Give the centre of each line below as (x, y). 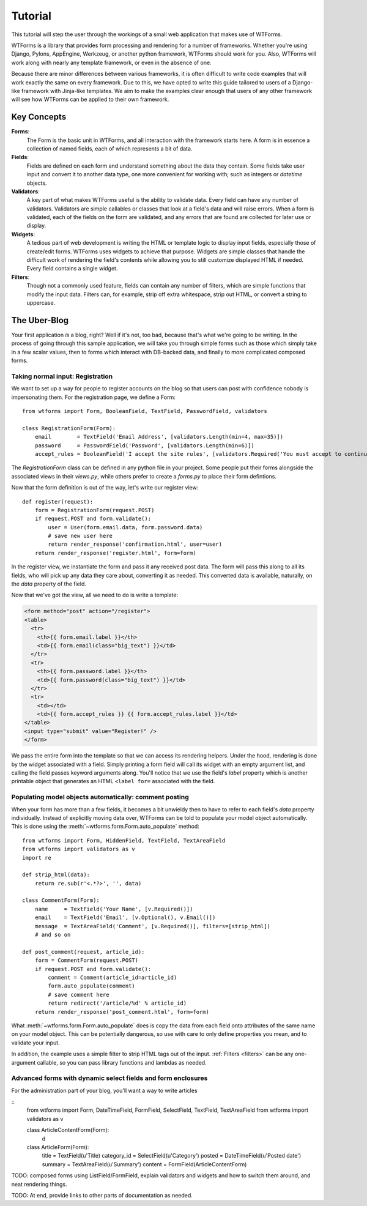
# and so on (53, 935)
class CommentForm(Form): (61, 900)
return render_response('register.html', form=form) (116, 553)
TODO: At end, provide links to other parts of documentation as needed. (102, 1195)
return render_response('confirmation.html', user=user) (135, 544)
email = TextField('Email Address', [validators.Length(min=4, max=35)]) (159, 437)
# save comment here (79, 995)
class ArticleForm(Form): (58, 1147)
